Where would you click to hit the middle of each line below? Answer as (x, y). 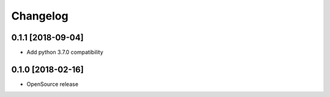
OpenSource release (53, 84)
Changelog (40, 16)
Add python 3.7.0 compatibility (65, 52)
